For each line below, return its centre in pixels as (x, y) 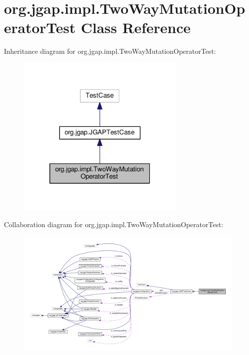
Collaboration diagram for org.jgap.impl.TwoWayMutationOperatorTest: (114, 224)
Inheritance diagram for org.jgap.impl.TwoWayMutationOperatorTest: (110, 51)
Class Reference (136, 27)
